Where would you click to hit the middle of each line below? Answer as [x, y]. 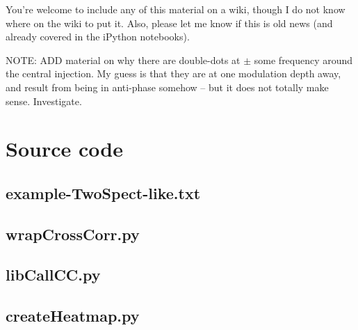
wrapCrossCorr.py [73, 234]
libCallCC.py [53, 275]
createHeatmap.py [73, 316]
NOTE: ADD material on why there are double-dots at [123, 60]
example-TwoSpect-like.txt [103, 192]
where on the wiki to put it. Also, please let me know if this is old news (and [169, 23]
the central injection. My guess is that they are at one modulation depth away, [173, 73]
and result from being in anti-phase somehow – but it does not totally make [167, 87]
